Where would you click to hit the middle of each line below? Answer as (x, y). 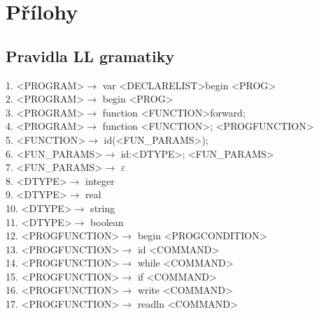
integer (100, 180)
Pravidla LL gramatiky (90, 55)
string (103, 208)
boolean (107, 222)
